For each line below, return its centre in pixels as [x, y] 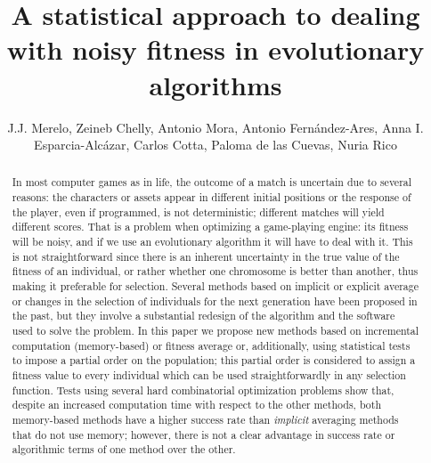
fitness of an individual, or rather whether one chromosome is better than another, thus [215, 271]
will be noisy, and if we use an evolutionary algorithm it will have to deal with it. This [212, 242]
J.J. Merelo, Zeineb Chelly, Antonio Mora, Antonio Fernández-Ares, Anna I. [215, 127]
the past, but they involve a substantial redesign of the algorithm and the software [203, 316]
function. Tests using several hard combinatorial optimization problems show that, [203, 390]
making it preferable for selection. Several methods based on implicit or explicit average [215, 286]
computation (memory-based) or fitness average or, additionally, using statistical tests [211, 345]
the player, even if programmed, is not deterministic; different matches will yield [198, 211]
